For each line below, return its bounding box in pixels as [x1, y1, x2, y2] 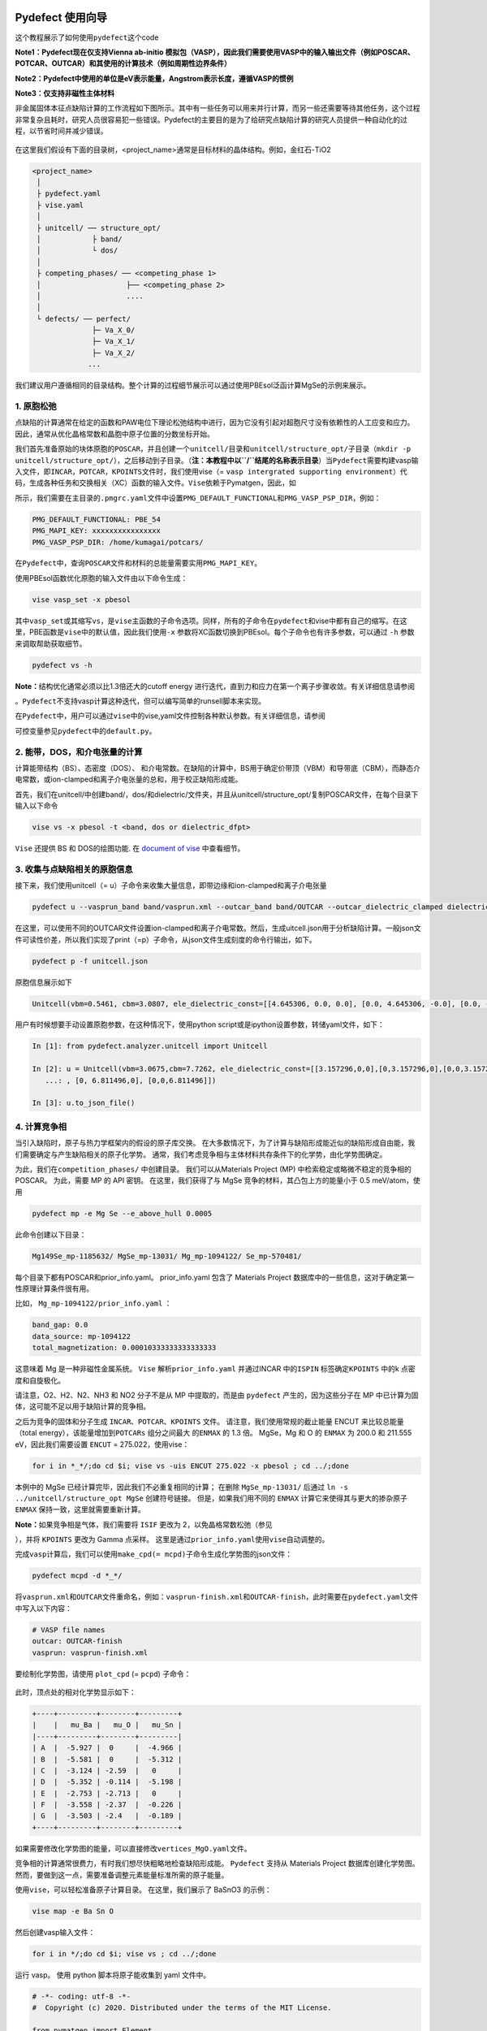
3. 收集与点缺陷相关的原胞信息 [15, 864, 133, 875]
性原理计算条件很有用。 [15, 1284, 93, 1293]
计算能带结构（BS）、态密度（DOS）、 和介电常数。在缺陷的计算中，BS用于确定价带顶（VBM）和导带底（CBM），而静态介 [15, 763, 421, 773]
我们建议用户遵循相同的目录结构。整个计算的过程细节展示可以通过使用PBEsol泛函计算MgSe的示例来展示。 [15, 380, 371, 390]
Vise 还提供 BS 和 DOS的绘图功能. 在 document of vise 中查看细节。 [15, 843, 245, 853]
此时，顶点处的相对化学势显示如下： [15, 1687, 136, 1697]
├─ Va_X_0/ [92, 326, 136, 335]
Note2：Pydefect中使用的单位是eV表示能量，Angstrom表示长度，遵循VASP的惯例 [15, 73, 294, 83]
